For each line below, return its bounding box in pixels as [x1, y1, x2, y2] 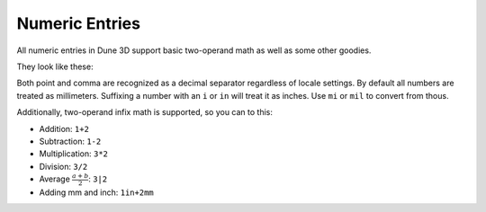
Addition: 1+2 [39, 123, 90, 134]
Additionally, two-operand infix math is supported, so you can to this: [16, 107, 274, 118]
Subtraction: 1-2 [39, 136, 102, 146]
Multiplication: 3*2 [39, 148, 108, 159]
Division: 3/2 [39, 161, 88, 172]
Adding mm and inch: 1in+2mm [39, 187, 155, 198]
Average [39, 173, 71, 184]
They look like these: [16, 61, 94, 72]
